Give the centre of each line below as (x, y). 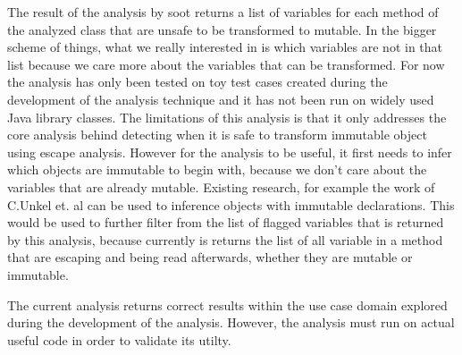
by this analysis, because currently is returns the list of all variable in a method (225, 239)
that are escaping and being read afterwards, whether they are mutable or (210, 257)
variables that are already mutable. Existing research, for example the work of (221, 186)
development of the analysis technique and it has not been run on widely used (221, 99)
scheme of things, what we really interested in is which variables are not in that (225, 47)
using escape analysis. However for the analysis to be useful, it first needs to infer (230, 152)
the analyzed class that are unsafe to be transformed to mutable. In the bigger (222, 29)
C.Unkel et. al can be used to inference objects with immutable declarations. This (231, 204)
